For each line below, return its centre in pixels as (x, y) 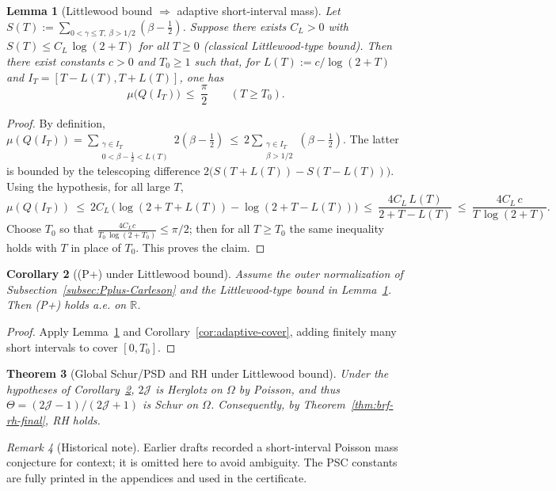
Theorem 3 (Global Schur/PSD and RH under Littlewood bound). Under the (198, 373)
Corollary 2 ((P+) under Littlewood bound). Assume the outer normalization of (205, 274)
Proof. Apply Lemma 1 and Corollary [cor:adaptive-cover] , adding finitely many (202, 331)
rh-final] (26, 420)
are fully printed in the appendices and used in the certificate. (157, 477)
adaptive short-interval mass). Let (259, 10)
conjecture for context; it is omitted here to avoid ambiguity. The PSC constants (202, 462)
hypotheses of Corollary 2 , (70, 388)
